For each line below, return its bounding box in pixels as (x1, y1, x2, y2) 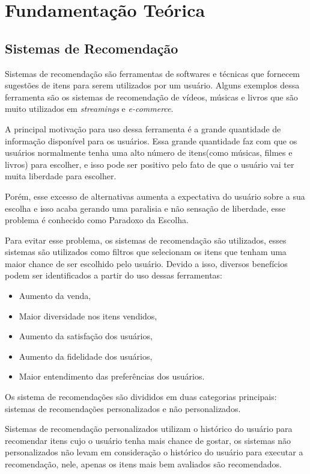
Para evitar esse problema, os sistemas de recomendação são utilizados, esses (5, 233, 287, 246)
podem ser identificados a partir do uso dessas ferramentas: (5, 269, 222, 282)
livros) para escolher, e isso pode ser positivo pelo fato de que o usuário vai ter (5, 158, 294, 170)
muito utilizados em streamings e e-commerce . (5, 102, 174, 115)
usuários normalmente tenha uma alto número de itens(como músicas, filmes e (5, 146, 293, 159)
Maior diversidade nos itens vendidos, (19, 309, 157, 322)
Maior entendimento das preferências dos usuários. (19, 370, 205, 383)
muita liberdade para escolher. (5, 170, 117, 182)
